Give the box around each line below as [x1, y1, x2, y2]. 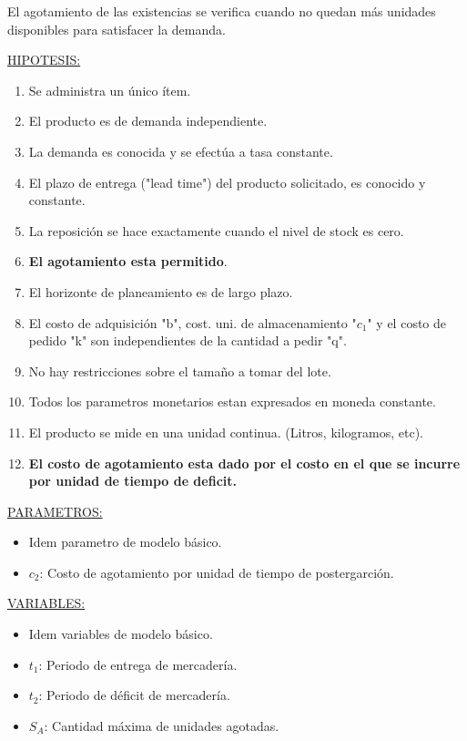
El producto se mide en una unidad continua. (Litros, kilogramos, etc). [28, 422, 424, 441]
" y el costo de [367, 313, 447, 332]
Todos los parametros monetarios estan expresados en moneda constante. [28, 392, 436, 411]
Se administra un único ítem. [28, 80, 191, 99]
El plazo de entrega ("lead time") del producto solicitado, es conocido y [28, 172, 426, 191]
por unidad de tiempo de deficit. [28, 471, 237, 490]
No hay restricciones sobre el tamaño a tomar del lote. [28, 361, 331, 380]
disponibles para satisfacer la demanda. [7, 19, 226, 38]
